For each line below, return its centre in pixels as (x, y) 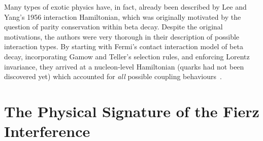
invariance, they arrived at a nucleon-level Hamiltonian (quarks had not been (124, 66)
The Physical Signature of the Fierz (132, 111)
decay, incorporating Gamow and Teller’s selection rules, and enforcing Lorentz (127, 56)
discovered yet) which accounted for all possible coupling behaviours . (113, 76)
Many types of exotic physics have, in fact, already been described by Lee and (125, 7)
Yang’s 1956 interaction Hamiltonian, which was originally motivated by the (123, 16)
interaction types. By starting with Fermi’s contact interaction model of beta (124, 46)
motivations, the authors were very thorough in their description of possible (122, 36)
